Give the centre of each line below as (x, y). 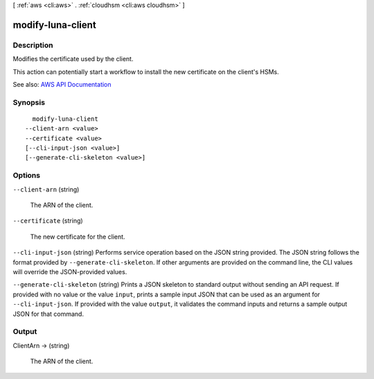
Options (27, 176)
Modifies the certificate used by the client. (73, 59)
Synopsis (29, 102)
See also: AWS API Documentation (62, 84)
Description (33, 45)
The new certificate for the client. (78, 237)
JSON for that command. (48, 314)
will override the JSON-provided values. (70, 271)
